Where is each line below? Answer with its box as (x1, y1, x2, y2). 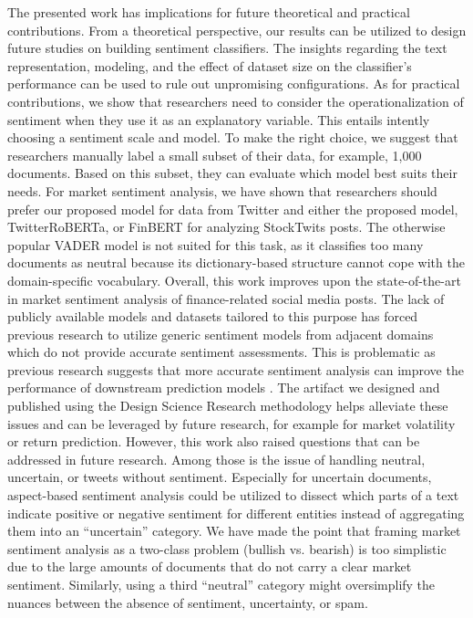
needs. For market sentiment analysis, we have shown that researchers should (7, 181, 437, 200)
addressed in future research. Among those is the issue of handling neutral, (7, 449, 426, 468)
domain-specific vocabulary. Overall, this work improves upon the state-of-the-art (7, 270, 461, 289)
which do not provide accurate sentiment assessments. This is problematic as (7, 342, 436, 361)
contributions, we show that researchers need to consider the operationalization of (7, 91, 464, 110)
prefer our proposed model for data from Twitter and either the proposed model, (7, 199, 458, 218)
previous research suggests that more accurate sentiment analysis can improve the (7, 360, 464, 379)
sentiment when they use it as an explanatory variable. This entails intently (7, 110, 430, 129)
